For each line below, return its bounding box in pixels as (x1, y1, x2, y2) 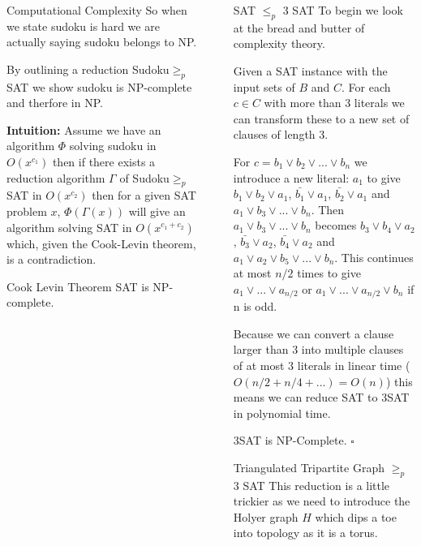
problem (6, 202, 47, 219)
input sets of (233, 78, 295, 95)
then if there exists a (52, 153, 156, 170)
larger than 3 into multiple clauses (233, 341, 404, 358)
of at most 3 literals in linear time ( (233, 356, 410, 373)
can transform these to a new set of (233, 110, 410, 127)
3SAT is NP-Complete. (233, 432, 347, 449)
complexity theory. (233, 35, 325, 52)
